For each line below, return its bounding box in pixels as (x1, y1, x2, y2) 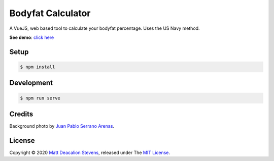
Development (9, 79, 53, 87)
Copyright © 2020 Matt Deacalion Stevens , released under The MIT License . (9, 149, 170, 155)
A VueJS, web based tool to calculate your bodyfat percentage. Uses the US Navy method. (9, 25, 200, 31)
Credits (9, 110, 33, 118)
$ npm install (20, 64, 55, 70)
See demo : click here (9, 34, 54, 40)
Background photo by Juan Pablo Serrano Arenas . (9, 123, 114, 129)
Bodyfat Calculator (9, 8, 91, 19)
